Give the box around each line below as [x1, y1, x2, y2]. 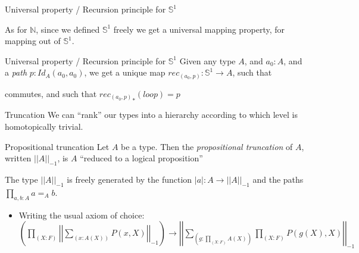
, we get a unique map [84, 66, 166, 79]
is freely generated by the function [67, 173, 192, 185]
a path [5, 66, 27, 79]
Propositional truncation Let [5, 140, 110, 152]
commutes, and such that [5, 87, 97, 99]
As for [5, 23, 27, 35]
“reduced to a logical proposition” [80, 152, 203, 164]
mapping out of [5, 35, 61, 47]
